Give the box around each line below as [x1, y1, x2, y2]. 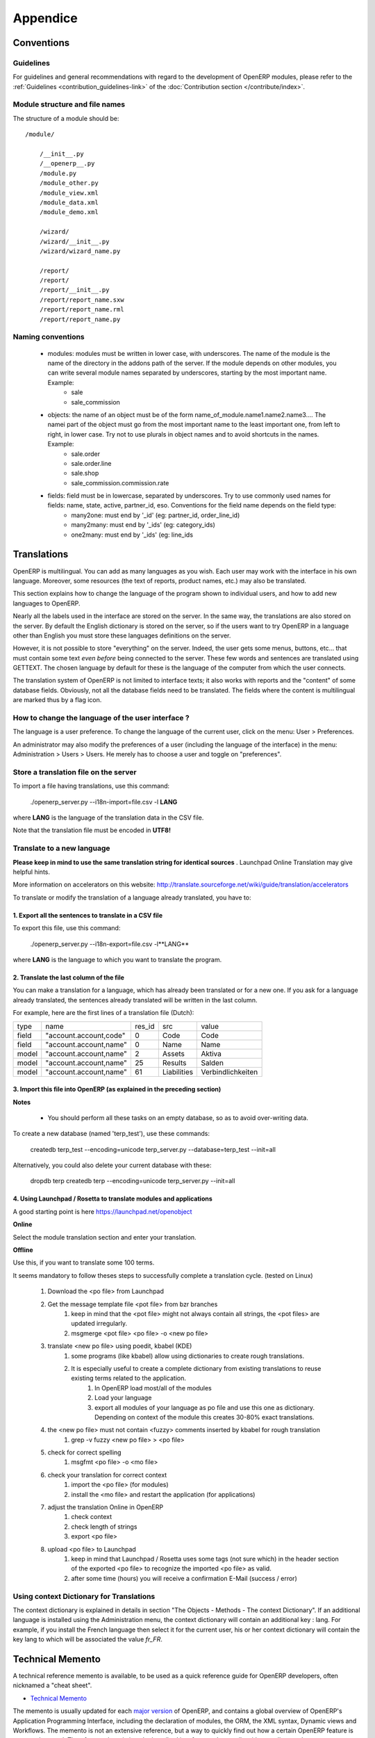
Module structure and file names [12, 99, 126, 109]
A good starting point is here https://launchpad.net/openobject [12, 1207, 192, 1216]
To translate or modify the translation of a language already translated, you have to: [12, 893, 251, 902]
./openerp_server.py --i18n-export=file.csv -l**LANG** [30, 939, 190, 948]
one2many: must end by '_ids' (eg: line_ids [71, 530, 194, 539]
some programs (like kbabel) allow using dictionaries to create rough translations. [71, 1351, 305, 1360]
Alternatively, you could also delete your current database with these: [12, 1161, 212, 1169]
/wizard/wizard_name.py [39, 247, 121, 255]
